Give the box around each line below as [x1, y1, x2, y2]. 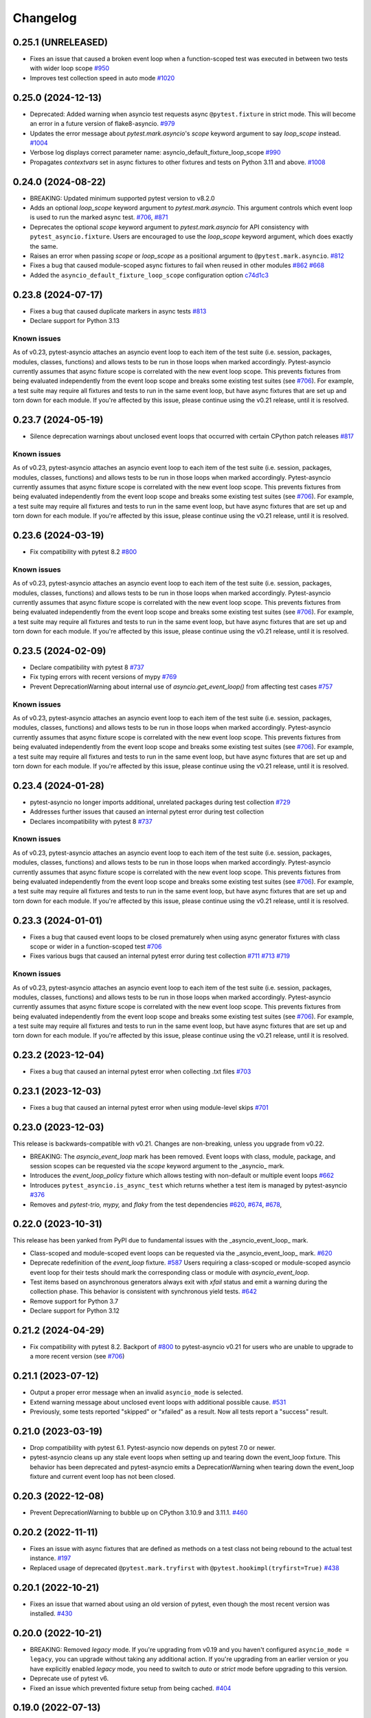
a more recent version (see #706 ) [30, 1352, 125, 1361]
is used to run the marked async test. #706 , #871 [30, 213, 168, 221]
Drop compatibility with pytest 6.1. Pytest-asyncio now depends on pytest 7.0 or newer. [30, 1444, 276, 1452]
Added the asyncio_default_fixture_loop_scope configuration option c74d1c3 [30, 271, 269, 279]
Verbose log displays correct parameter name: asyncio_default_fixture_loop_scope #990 [30, 148, 281, 157]
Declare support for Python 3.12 [30, 1306, 120, 1315]
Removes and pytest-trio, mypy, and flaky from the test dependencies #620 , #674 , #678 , [30, 1200, 282, 1209]
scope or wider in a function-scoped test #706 [30, 942, 162, 950]
